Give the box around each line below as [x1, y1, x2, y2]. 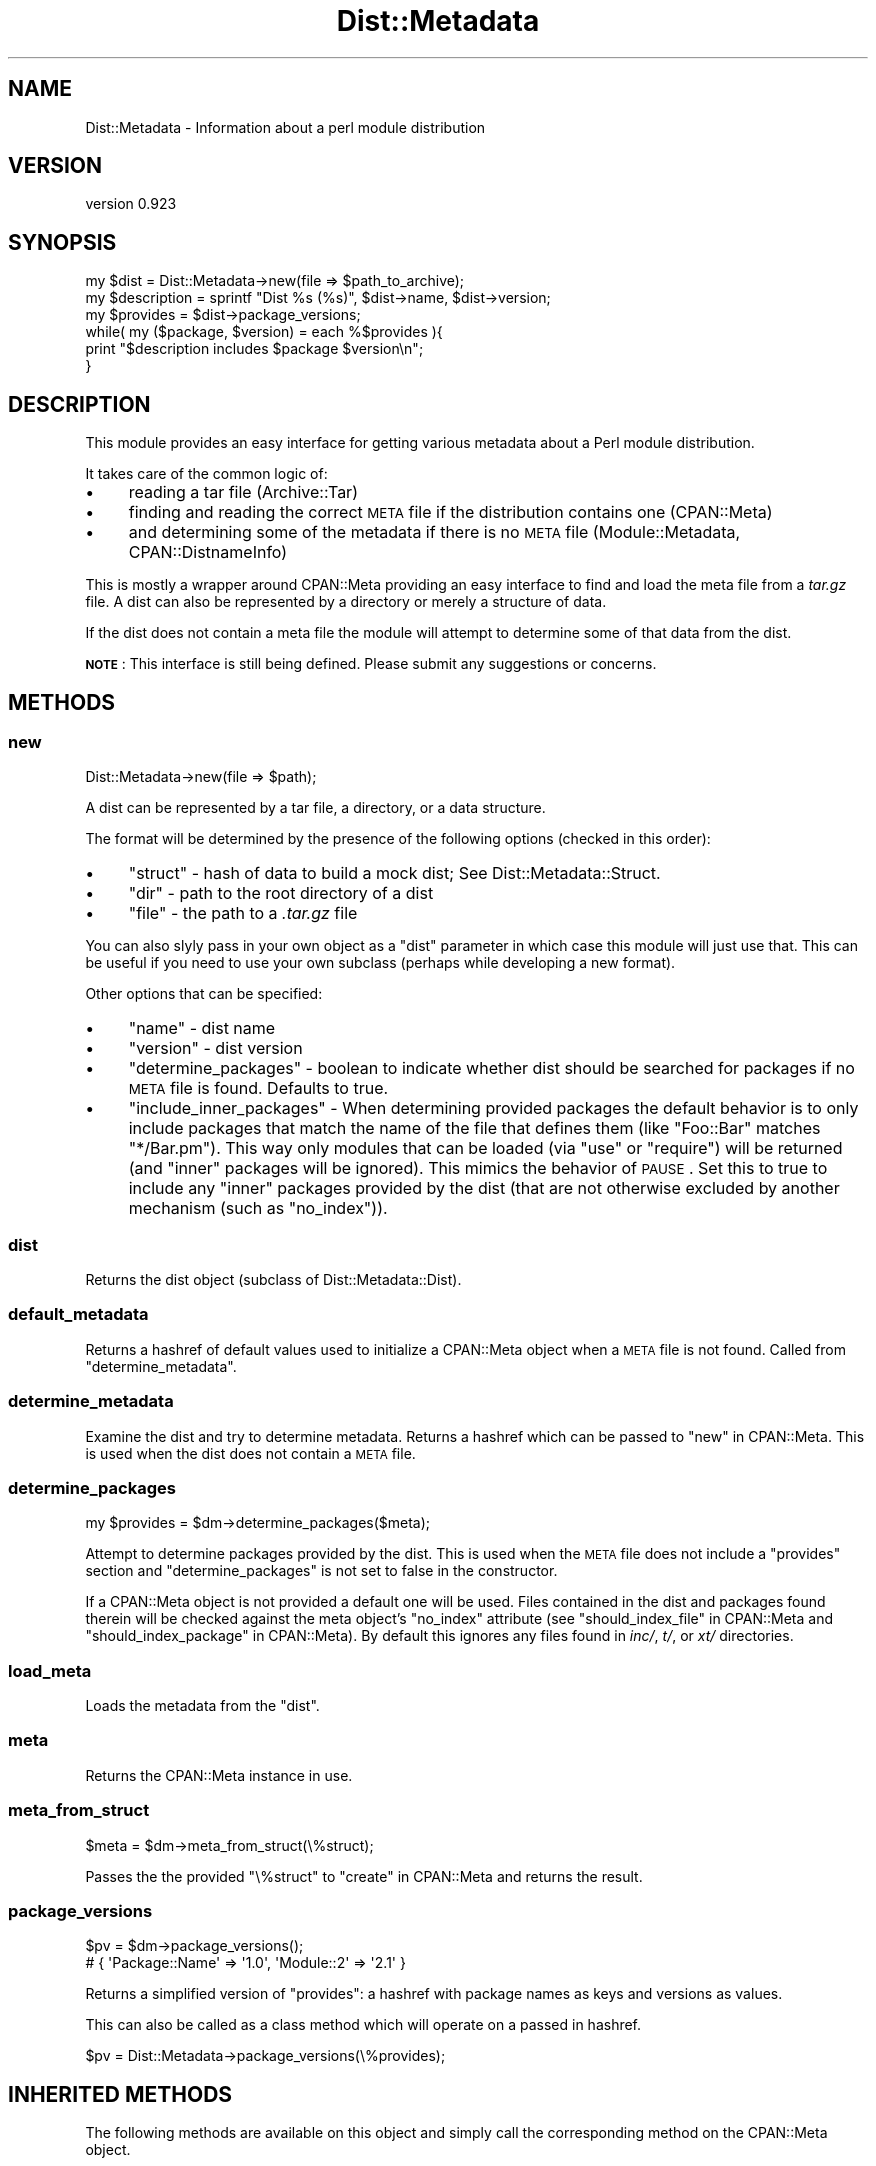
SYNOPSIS [8, 229, 117, 255]
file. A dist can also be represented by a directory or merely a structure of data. [85, 593, 607, 611]
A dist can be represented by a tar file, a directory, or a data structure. [85, 799, 546, 817]
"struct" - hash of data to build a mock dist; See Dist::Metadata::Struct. [128, 863, 661, 884]
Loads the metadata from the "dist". [85, 1697, 320, 1715]
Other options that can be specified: [85, 985, 323, 1003]
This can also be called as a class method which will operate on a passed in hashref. [85, 2016, 642, 2034]
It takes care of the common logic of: [85, 465, 328, 483]
